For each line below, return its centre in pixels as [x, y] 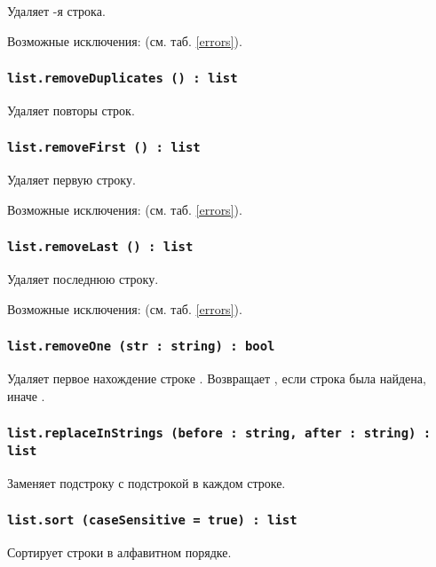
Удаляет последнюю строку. [83, 279]
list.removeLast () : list [100, 247]
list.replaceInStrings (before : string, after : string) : [219, 433]
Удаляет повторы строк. [71, 110]
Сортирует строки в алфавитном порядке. [119, 552]
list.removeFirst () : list [104, 148]
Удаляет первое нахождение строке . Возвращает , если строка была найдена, [217, 378]
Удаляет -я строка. [56, 11]
